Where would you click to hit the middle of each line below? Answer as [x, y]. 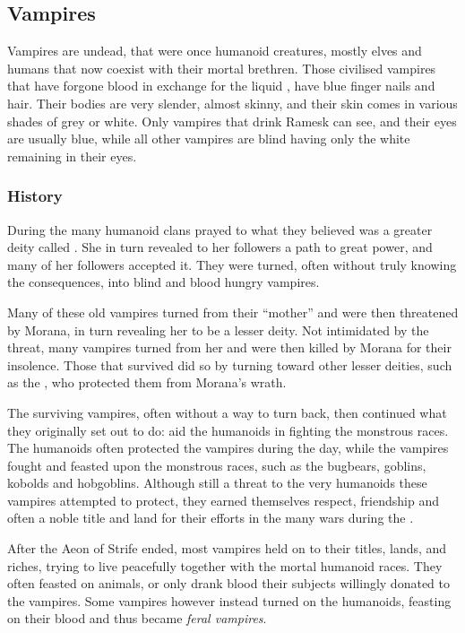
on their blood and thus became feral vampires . [137, 618]
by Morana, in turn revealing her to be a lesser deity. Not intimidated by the [218, 330]
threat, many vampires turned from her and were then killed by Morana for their [229, 347]
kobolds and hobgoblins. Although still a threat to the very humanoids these [217, 483]
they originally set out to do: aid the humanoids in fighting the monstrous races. [228, 430]
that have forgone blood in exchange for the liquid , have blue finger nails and [221, 86]
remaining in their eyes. [72, 156]
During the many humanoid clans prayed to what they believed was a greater [220, 229]
